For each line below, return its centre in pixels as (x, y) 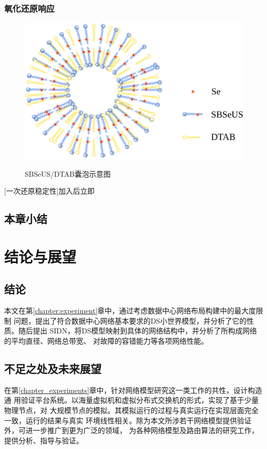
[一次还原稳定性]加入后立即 (49, 191)
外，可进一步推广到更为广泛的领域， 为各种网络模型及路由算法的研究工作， (131, 430)
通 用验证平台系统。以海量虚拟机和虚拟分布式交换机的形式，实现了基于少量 (131, 400)
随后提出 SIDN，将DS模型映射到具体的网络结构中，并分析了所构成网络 (138, 331)
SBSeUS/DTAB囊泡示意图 (68, 173)
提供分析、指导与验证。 (44, 440)
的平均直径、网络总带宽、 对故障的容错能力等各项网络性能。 (106, 340)
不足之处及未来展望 (53, 368)
